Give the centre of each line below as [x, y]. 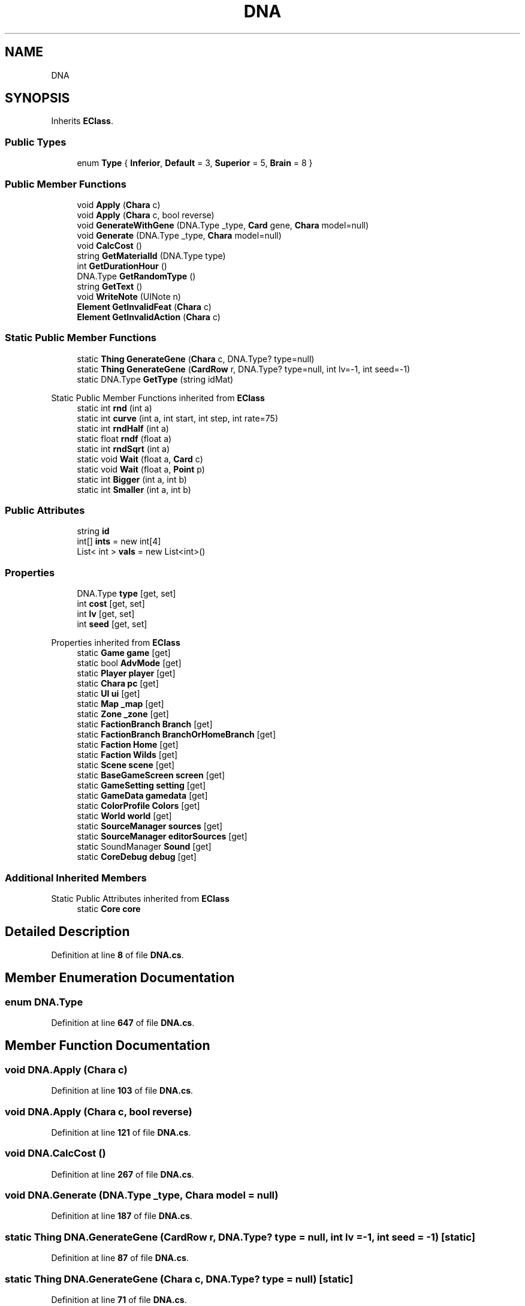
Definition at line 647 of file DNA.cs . [123, 1023]
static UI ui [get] [108, 694]
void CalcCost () [109, 245]
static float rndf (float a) [124, 438]
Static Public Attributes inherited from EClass [140, 898]
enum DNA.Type [44, 1002]
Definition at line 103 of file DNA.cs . [122, 1091]
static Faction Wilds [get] [127, 755]
